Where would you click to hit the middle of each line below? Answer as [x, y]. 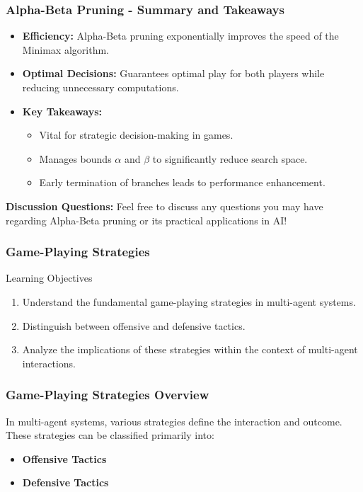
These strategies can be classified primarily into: [110, 435]
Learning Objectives [49, 278]
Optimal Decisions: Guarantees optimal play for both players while [173, 73]
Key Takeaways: [62, 111]
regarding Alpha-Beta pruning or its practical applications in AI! [146, 220]
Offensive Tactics [64, 458]
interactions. [49, 363]
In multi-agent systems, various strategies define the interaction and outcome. [174, 421]
